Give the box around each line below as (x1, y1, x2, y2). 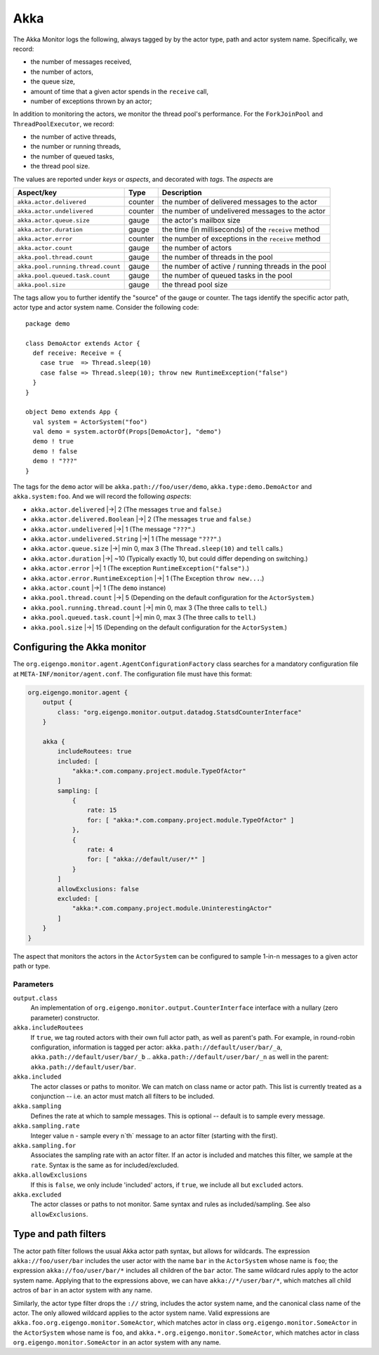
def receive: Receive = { (32, 349, 122, 357)
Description (161, 188, 202, 198)
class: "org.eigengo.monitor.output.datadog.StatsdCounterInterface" (57, 708, 302, 716)
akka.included (13, 1073, 62, 1081)
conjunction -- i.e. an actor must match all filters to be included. (30, 1092, 215, 1100)
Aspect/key (17, 188, 58, 198)
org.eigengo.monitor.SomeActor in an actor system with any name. (13, 1338, 221, 1347)
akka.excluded (13, 1190, 62, 1199)
